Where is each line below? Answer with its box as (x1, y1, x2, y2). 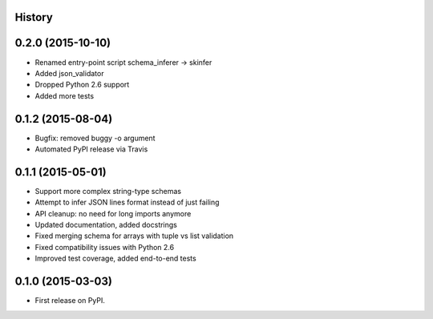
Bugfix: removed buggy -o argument (34, 133, 156, 143)
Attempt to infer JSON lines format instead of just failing (34, 197, 220, 208)
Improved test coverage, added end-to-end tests (34, 253, 196, 264)
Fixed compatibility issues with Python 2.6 (34, 242, 175, 252)
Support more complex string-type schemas (34, 186, 182, 196)
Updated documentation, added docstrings (34, 220, 178, 230)
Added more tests (34, 91, 95, 100)
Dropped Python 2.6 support (34, 80, 130, 90)
